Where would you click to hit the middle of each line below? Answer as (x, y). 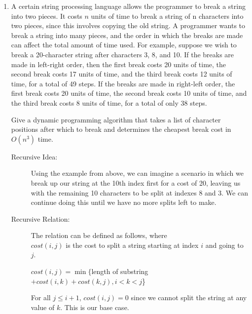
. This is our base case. (95, 307)
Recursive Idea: (34, 156)
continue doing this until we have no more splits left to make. (124, 202)
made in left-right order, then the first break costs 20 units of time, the (119, 64)
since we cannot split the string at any (189, 297)
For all (41, 297)
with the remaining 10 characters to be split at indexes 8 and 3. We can (139, 192)
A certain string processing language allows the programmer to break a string (128, 6)
